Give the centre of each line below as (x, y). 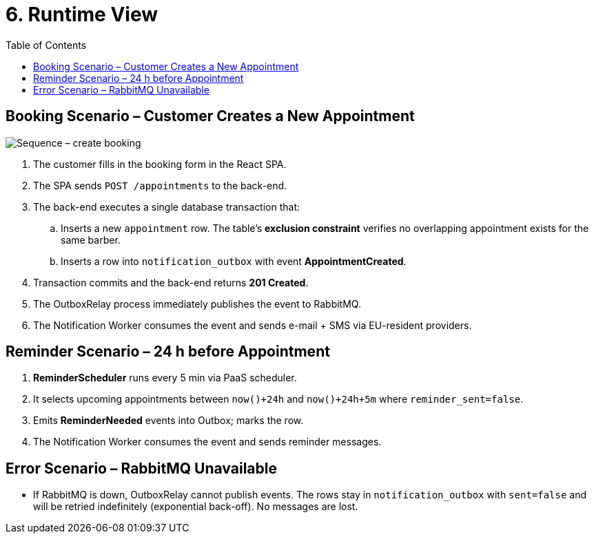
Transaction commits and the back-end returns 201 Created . (171, 282)
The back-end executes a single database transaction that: (167, 207)
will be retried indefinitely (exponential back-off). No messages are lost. (196, 507)
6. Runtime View (82, 14)
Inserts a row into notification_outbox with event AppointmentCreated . (234, 261)
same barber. (91, 240)
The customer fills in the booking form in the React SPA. (160, 164)
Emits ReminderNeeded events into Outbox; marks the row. (168, 421)
